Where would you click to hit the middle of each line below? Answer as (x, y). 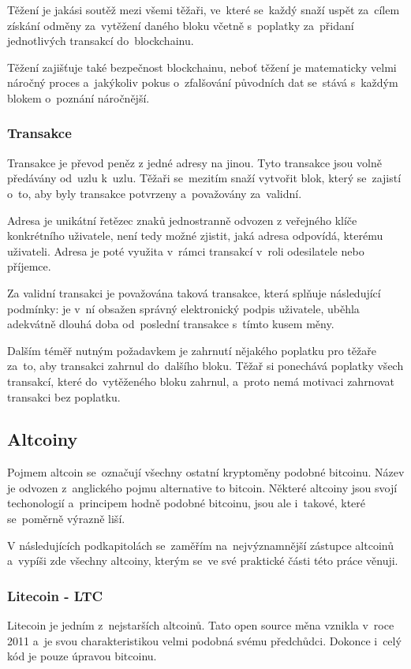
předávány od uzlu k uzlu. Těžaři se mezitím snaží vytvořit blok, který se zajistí (204, 178)
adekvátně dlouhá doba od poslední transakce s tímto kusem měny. (171, 324)
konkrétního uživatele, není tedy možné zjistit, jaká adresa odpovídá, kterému (195, 235)
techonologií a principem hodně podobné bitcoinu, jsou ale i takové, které (187, 503)
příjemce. (29, 266)
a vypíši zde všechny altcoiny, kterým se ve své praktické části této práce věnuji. (203, 561)
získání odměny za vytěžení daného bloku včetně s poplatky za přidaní (181, 25)
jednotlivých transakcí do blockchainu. (101, 41)
